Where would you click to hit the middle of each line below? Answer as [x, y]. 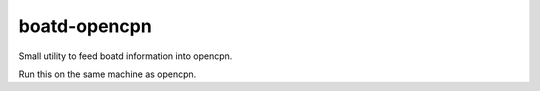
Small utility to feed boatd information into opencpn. [125, 56]
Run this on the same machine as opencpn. [107, 74]
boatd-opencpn [85, 26]
